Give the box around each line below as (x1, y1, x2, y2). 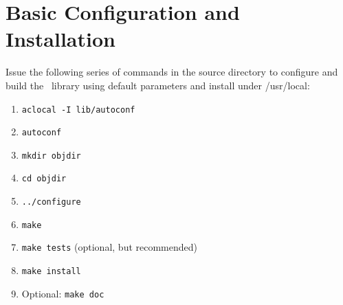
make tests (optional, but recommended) (21, 240, 197, 254)
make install (21, 267, 81, 277)
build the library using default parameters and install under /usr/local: (5, 78, 310, 92)
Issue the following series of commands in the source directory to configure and (5, 65, 338, 79)
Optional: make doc (21, 286, 104, 300)
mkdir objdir (21, 150, 81, 161)
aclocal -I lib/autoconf (21, 104, 135, 115)
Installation (5, 25, 115, 53)
